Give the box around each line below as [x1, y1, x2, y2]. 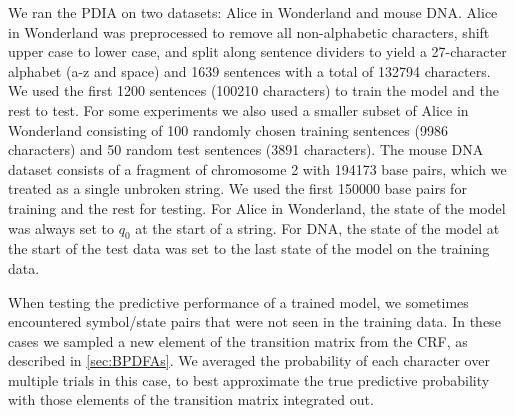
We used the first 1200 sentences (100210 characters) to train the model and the [8, 80, 499, 101]
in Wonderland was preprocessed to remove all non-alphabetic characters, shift [8, 21, 490, 42]
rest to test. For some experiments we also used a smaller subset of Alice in [8, 99, 469, 120]
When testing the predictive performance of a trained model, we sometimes [8, 291, 469, 312]
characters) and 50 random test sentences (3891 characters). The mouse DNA [8, 139, 484, 160]
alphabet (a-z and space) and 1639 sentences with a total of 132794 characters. [8, 60, 491, 81]
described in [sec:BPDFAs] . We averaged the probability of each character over [8, 350, 490, 371]
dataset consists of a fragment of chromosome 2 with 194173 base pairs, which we [8, 158, 507, 179]
